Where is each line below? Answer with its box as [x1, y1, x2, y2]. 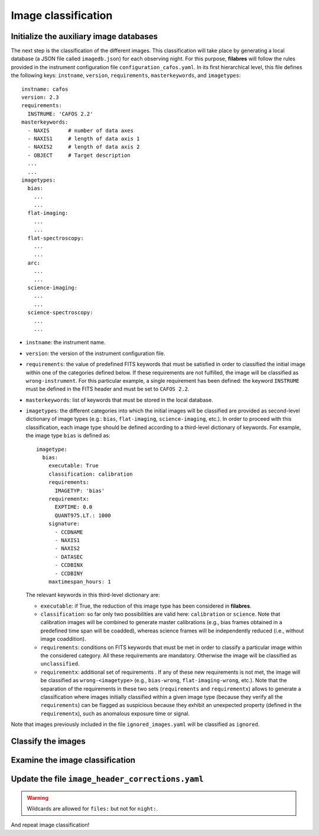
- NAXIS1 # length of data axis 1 [27, 135, 140, 142]
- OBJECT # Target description [27, 151, 131, 159]
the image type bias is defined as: [25, 432, 110, 439]
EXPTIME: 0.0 [54, 503, 93, 511]
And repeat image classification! [11, 821, 90, 828]
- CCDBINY [54, 570, 83, 577]
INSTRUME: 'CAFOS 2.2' [27, 110, 93, 117]
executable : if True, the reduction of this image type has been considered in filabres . [40, 602, 252, 609]
